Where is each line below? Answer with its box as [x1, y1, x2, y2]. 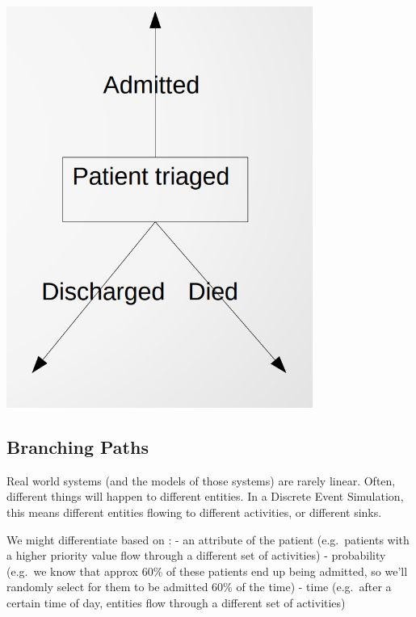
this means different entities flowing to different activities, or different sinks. [6, 503, 382, 520]
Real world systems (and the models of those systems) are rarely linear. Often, [6, 472, 396, 489]
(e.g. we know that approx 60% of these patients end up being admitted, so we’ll [6, 562, 408, 579]
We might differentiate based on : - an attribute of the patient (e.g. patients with [6, 531, 410, 548]
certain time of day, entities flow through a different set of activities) [6, 594, 346, 611]
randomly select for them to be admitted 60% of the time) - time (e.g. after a [6, 578, 392, 595]
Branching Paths [6, 434, 149, 459]
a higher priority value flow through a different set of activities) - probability [6, 547, 386, 564]
